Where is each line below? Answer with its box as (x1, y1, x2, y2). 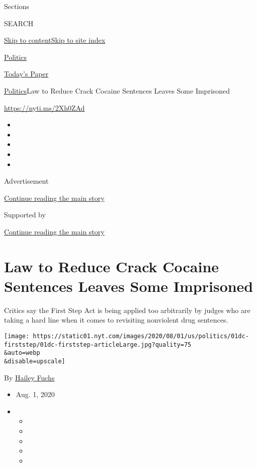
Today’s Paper (4, 68, 49, 79)
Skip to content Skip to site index (4, 35, 106, 45)
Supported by (4, 209, 46, 220)
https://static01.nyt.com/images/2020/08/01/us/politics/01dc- (33, 333, 249, 340)
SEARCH (4, 18, 34, 28)
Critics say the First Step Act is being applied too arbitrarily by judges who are (4, 304, 250, 315)
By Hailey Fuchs (4, 372, 55, 382)
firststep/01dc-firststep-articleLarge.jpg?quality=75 (4, 341, 192, 348)
